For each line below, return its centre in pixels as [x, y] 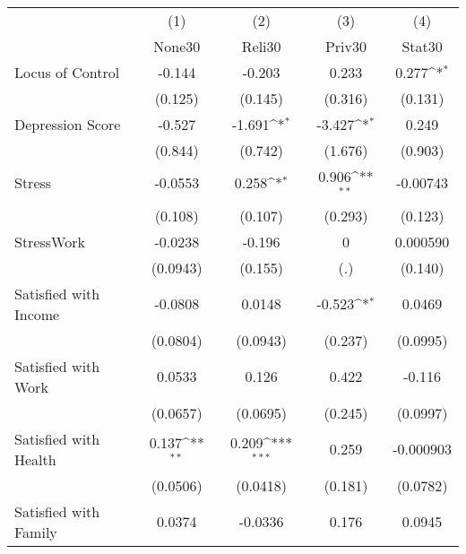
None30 [177, 46]
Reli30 [261, 46]
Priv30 [346, 46]
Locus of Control [67, 72]
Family [36, 532]
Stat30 [422, 46]
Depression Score [68, 124]
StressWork [50, 241]
